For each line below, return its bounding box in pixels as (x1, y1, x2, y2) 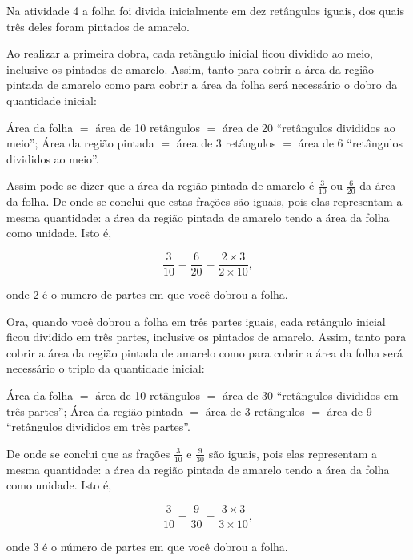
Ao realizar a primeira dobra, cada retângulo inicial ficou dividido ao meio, (6, 45, 373, 62)
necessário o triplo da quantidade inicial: (6, 360, 205, 377)
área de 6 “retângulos (298, 135, 403, 151)
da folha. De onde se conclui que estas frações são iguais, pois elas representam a (6, 193, 403, 210)
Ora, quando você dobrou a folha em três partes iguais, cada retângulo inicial (6, 312, 386, 329)
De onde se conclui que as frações (6, 445, 170, 461)
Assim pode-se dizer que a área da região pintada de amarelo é (6, 177, 315, 194)
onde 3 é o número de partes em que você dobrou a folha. (6, 538, 288, 554)
